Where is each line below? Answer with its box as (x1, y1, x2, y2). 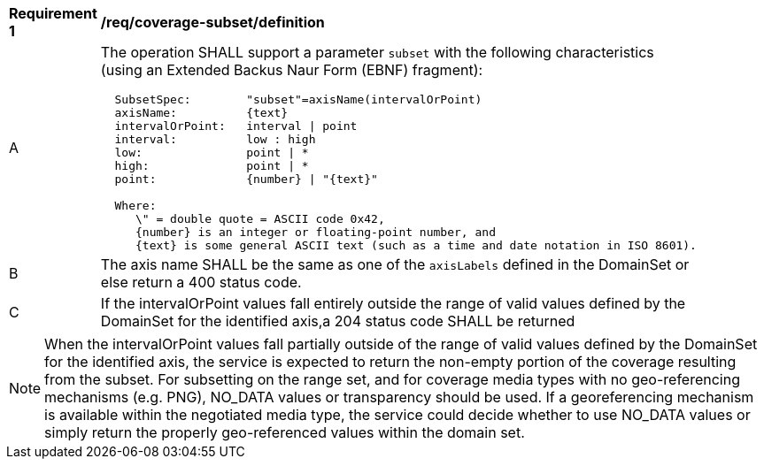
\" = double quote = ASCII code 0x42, (135, 212, 385, 225)
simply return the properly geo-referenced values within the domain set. (44, 424, 525, 441)
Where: (114, 199, 157, 212)
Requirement (9, 4, 97, 22)
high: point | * (114, 159, 309, 172)
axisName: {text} (114, 106, 289, 119)
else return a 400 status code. (100, 273, 302, 291)
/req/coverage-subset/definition (100, 13, 325, 31)
